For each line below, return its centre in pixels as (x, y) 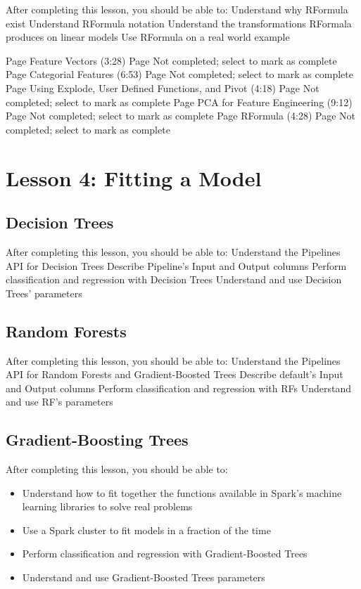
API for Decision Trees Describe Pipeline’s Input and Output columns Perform (176, 265)
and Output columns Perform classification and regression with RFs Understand (178, 388)
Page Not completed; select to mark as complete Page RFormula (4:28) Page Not (180, 116)
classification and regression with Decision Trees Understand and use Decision (174, 279)
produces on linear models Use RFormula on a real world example (148, 37)
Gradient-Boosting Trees (97, 440)
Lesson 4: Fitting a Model (134, 177)
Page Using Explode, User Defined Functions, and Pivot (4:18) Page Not (163, 88)
